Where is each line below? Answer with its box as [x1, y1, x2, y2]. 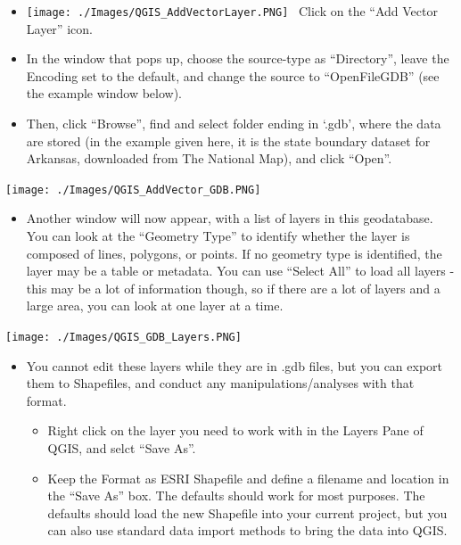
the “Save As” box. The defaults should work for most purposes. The [47, 486, 425, 505]
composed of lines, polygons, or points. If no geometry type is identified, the [26, 244, 442, 262]
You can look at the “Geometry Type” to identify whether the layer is [26, 227, 410, 245]
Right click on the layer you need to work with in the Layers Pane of [47, 421, 424, 440]
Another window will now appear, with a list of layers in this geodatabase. [26, 209, 433, 227]
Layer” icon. [26, 19, 93, 37]
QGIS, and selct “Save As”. [47, 439, 196, 458]
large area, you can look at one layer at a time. [26, 296, 284, 315]
